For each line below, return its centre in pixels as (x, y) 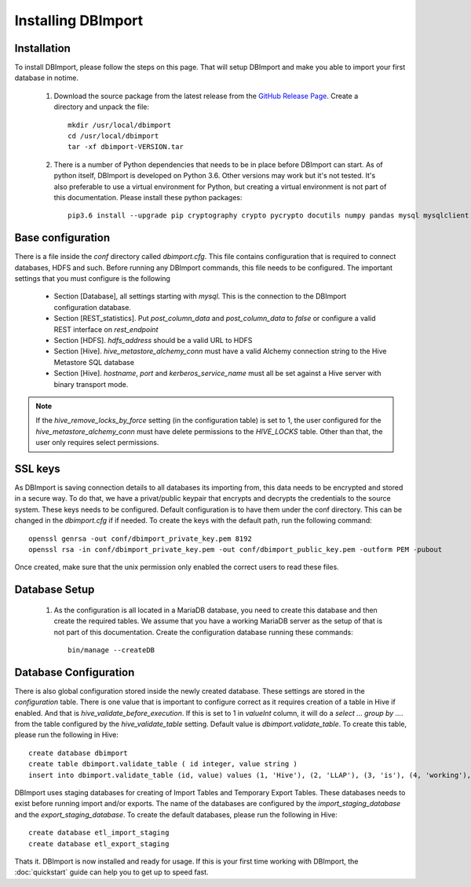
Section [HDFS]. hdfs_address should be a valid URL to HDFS (153, 340)
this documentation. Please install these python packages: (148, 197)
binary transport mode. (91, 384)
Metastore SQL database (94, 362)
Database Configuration (75, 672)
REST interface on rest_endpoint (106, 329)
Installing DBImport (79, 20)
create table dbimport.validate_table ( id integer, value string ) (163, 764)
